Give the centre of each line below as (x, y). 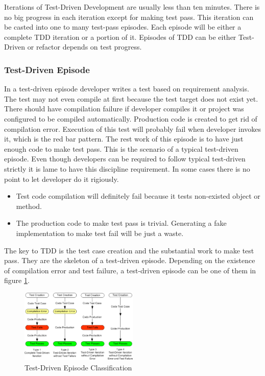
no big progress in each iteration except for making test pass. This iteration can (129, 17)
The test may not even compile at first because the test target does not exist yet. (131, 98)
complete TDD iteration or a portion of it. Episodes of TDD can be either (120, 37)
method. (29, 206)
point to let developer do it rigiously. (62, 179)
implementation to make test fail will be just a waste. (100, 233)
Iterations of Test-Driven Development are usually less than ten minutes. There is (132, 7)
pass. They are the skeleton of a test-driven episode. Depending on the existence (130, 260)
